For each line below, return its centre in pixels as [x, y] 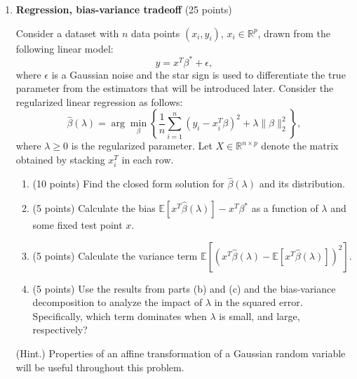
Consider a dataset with [67, 33]
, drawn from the [294, 33]
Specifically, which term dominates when [120, 315]
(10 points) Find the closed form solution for [128, 184]
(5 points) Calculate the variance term [115, 255]
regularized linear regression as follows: [99, 101]
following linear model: [65, 48]
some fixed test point [78, 225]
